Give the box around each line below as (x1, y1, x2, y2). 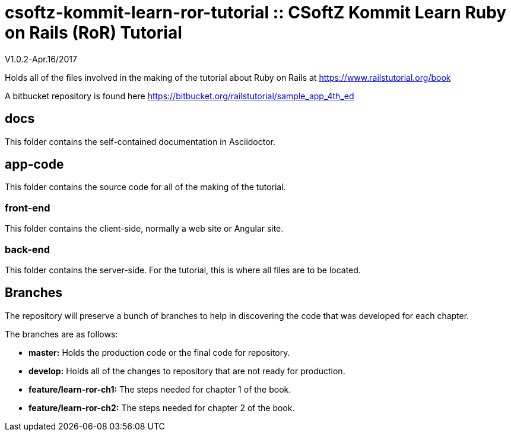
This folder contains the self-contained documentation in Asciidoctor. (5, 136, 276, 147)
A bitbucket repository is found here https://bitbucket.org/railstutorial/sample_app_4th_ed (5, 90, 354, 101)
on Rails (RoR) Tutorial (5, 23, 182, 43)
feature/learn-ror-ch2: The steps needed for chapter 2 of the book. (28, 402, 295, 413)
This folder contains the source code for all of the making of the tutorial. (5, 182, 286, 192)
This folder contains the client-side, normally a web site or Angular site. (5, 223, 284, 234)
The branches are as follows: (5, 328, 118, 339)
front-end (5, 201, 50, 214)
